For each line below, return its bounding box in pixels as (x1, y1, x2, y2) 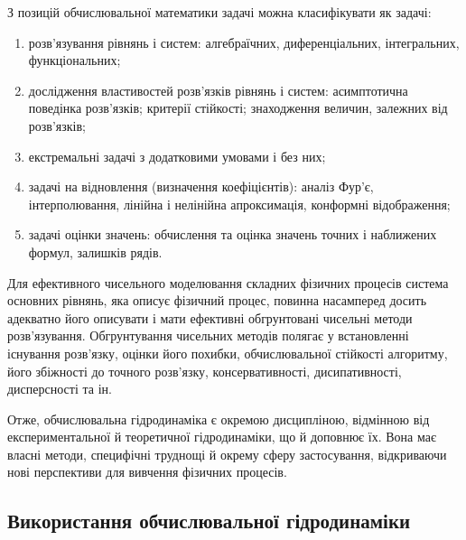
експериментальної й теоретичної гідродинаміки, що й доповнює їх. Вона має (7, 427, 436, 446)
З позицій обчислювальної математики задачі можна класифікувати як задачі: (7, 3, 432, 21)
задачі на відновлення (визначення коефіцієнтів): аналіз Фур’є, (28, 177, 374, 196)
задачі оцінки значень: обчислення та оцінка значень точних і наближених (28, 225, 437, 244)
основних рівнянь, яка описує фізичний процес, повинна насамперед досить (7, 291, 427, 310)
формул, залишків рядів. (28, 242, 163, 261)
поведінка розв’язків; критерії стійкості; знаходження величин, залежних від (28, 98, 448, 117)
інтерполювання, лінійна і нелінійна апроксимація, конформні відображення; (28, 194, 451, 213)
